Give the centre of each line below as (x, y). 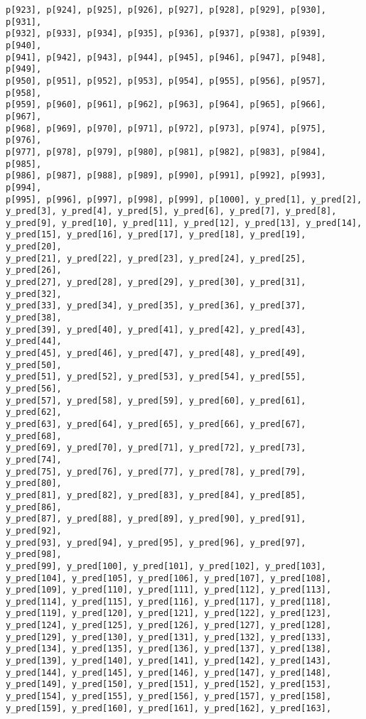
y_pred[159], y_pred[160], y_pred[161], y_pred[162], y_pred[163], (169, 708)
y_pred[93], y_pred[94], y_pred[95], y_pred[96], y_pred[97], (156, 542)
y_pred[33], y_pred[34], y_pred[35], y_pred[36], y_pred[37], (156, 306)
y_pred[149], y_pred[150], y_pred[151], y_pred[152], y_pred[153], (169, 685)
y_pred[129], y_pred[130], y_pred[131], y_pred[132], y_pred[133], (169, 637)
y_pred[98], (34, 555)
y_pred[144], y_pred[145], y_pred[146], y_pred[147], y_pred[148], (169, 672)
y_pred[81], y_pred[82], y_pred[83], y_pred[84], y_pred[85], (156, 495)
